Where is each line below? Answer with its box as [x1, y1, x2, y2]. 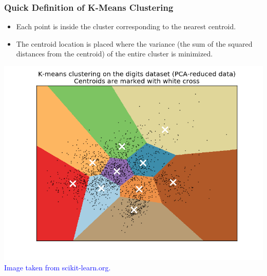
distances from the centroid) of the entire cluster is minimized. [16, 48, 213, 59]
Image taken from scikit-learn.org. [4, 262, 111, 272]
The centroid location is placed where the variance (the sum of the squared [16, 38, 253, 49]
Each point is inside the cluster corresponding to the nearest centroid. [16, 21, 236, 32]
